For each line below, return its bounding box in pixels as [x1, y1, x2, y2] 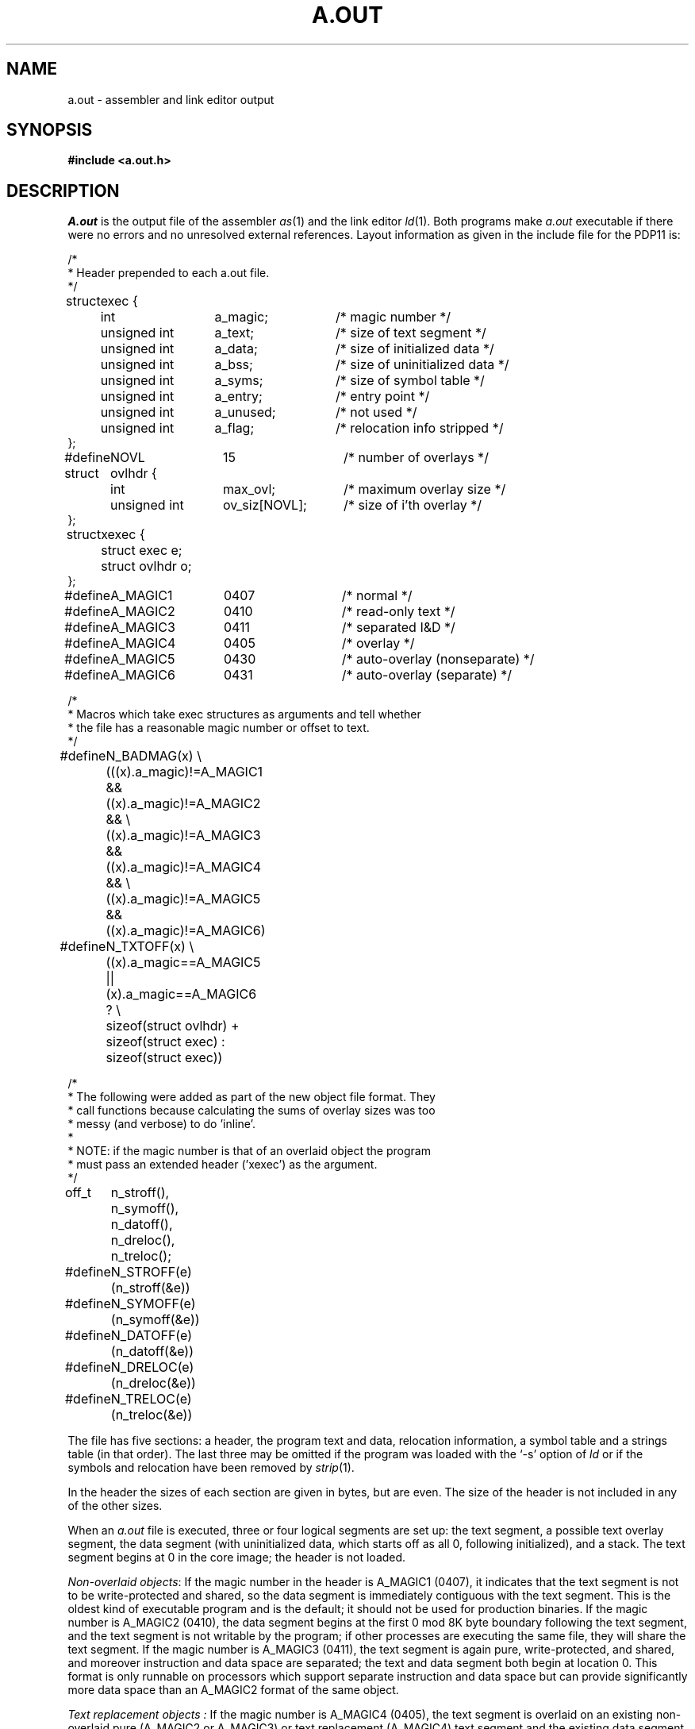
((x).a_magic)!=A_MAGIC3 [106, 827, 261, 844]
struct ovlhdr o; [101, 558, 192, 575]
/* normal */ [341, 587, 413, 604]
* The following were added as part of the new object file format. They [67, 1090, 436, 1104]
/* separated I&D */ [341, 619, 455, 636]
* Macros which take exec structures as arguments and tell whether [67, 707, 421, 722]
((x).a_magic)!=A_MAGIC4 [106, 859, 262, 876]
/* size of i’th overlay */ [344, 497, 482, 514]
